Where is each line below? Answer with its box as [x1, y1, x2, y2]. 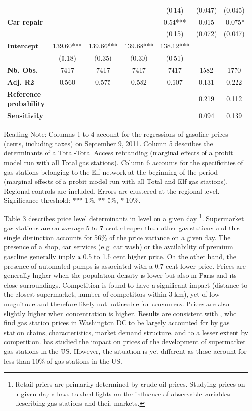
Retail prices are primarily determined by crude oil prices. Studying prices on [15, 379, 245, 389]
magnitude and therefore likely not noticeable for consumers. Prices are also [4, 298, 229, 308]
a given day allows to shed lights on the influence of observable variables [15, 388, 230, 398]
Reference [7, 89, 41, 99]
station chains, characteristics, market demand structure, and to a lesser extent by [4, 327, 248, 337]
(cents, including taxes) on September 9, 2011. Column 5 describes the [4, 138, 213, 148]
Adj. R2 [7, 76, 34, 87]
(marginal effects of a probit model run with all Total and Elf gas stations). [4, 176, 228, 186]
